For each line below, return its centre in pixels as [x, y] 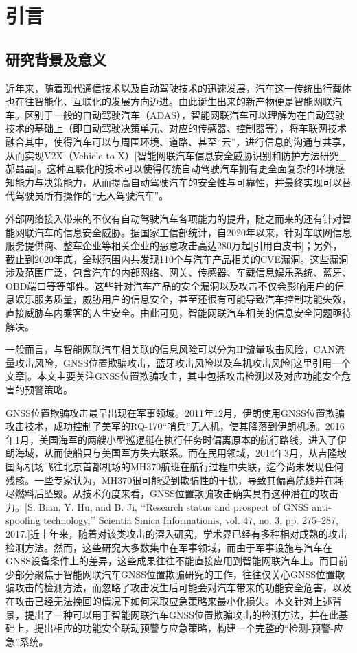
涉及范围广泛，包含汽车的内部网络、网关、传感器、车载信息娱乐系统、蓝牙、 [178, 272]
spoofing [23, 520]
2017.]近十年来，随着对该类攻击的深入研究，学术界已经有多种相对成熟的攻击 [176, 533]
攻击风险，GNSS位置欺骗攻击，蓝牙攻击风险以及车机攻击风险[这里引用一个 [183, 362]
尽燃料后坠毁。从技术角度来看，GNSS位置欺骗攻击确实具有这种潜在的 [163, 493]
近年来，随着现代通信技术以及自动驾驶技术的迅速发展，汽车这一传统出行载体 [178, 88]
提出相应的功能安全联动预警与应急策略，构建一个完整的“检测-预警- [184, 628]
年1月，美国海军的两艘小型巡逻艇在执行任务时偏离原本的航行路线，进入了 [171, 439]
